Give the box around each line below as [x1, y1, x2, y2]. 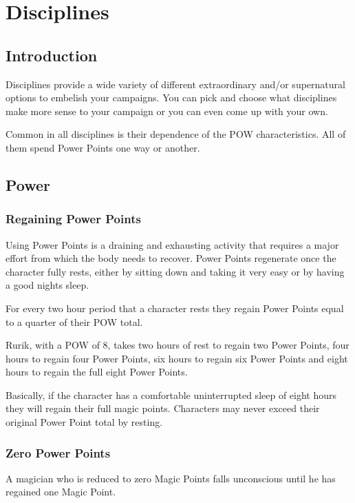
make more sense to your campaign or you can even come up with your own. [6, 103, 328, 118]
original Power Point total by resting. [6, 415, 163, 429]
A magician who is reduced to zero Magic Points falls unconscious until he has [6, 471, 336, 485]
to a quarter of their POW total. [6, 314, 143, 329]
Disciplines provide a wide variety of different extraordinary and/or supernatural [6, 76, 345, 91]
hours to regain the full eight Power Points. [6, 365, 188, 379]
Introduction [6, 44, 98, 65]
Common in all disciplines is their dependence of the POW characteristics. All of [6, 127, 346, 141]
